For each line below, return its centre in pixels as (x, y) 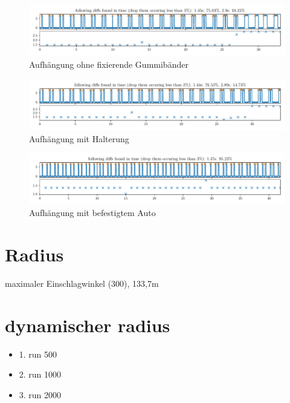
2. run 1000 (40, 374)
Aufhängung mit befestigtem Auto (92, 213)
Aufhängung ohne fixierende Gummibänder (109, 64)
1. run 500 (38, 354)
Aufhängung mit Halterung (79, 138)
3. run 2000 (40, 395)
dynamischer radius (88, 325)
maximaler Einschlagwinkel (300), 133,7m (82, 283)
